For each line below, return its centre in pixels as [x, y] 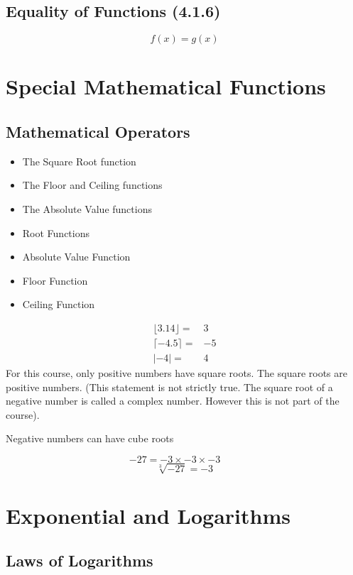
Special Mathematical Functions [166, 86]
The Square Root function [79, 161]
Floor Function [55, 280]
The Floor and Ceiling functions [92, 185]
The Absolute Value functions [87, 208]
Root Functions [56, 232]
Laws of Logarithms [80, 560]
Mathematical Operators [98, 131]
